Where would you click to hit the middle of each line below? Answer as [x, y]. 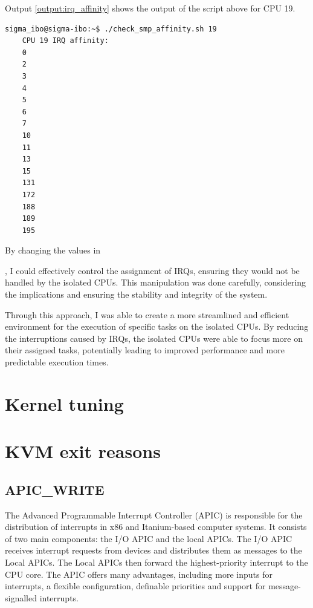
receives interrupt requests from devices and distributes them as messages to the [153, 550]
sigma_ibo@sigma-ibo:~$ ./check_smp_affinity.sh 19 [111, 29]
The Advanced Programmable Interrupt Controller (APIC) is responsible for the [154, 515]
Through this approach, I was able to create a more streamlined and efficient [147, 314]
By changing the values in [53, 250]
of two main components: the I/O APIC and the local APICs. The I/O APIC [149, 538]
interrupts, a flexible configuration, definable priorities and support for [135, 586]
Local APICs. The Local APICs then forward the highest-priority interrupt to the [156, 562]
